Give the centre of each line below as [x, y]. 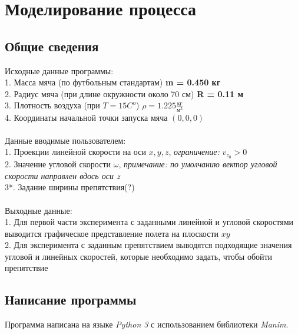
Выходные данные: [39, 210]
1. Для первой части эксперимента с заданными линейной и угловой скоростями [149, 222]
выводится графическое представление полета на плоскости [112, 233]
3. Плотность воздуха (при [52, 105]
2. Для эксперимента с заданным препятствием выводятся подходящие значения [148, 245]
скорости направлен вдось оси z [62, 175]
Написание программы [71, 300]
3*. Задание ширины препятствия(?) [70, 187]
